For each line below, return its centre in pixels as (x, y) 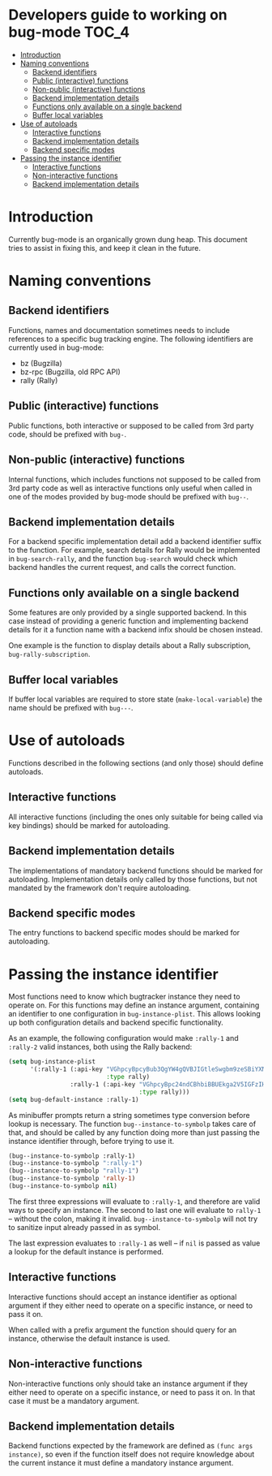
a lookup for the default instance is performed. (86, 1251)
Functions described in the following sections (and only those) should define (136, 763)
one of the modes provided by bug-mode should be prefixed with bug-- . (129, 496)
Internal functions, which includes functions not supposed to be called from (134, 479)
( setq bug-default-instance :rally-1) (74, 1099)
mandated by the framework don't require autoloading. (100, 887)
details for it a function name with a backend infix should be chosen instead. (136, 630)
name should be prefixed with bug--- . (71, 707)
